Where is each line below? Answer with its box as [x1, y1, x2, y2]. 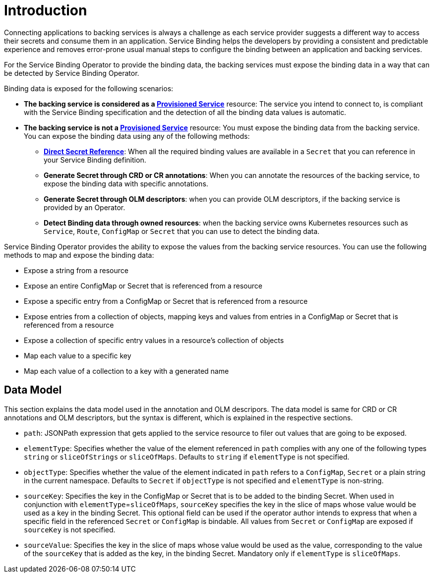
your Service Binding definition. [44, 155, 146, 164]
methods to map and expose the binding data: [4, 250, 154, 259]
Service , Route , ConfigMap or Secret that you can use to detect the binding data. [44, 227, 320, 235]
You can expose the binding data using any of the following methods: [24, 131, 250, 140]
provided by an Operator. [44, 203, 125, 212]
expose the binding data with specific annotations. [44, 179, 208, 188]
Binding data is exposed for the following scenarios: [4, 84, 174, 93]
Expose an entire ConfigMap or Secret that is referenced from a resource [24, 281, 262, 290]
